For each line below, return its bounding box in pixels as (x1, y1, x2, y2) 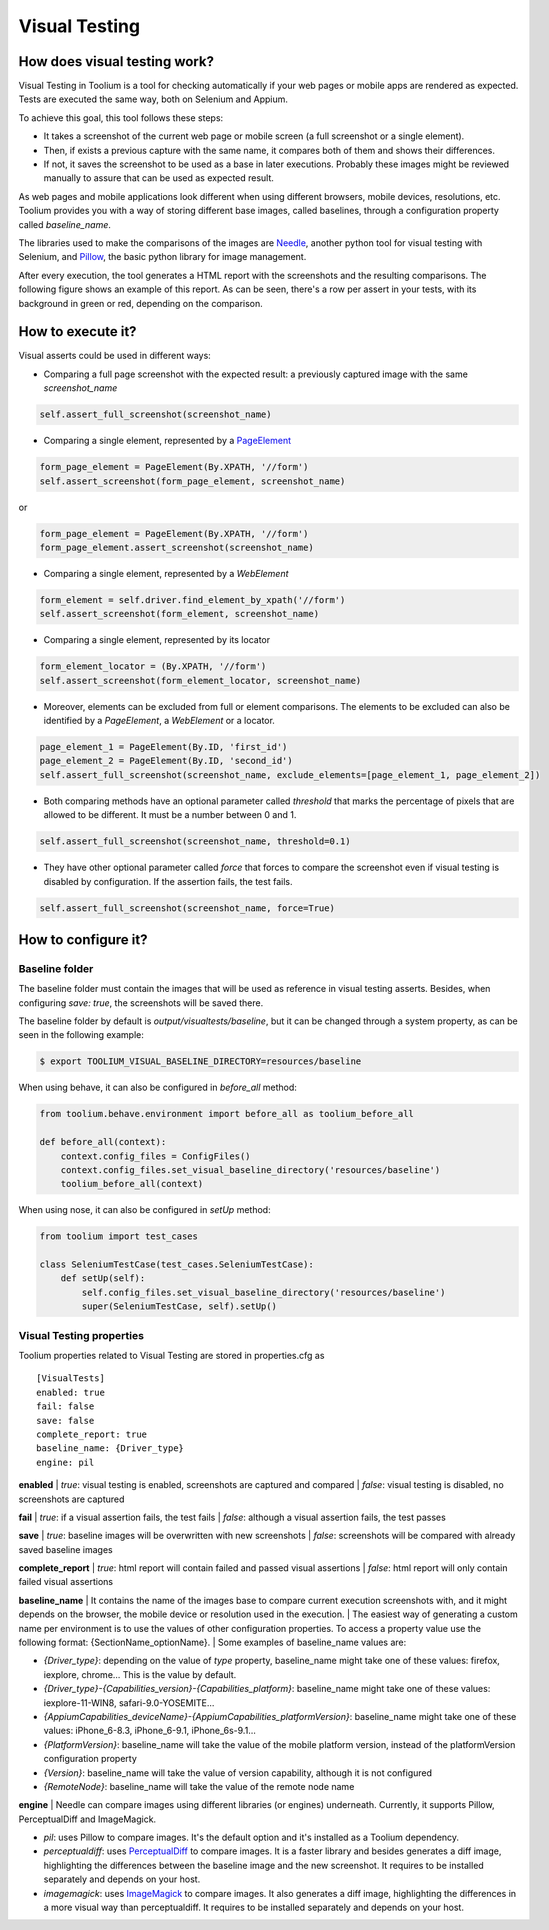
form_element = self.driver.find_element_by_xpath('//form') (39, 594, 346, 605)
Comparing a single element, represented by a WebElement (43, 567, 289, 579)
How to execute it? (18, 323, 137, 340)
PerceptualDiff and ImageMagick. (18, 1813, 157, 1825)
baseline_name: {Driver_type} (36, 1443, 185, 1454)
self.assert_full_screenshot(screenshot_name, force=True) (39, 902, 335, 914)
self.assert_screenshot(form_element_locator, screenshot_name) (39, 675, 362, 686)
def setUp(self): (60, 1273, 146, 1284)
